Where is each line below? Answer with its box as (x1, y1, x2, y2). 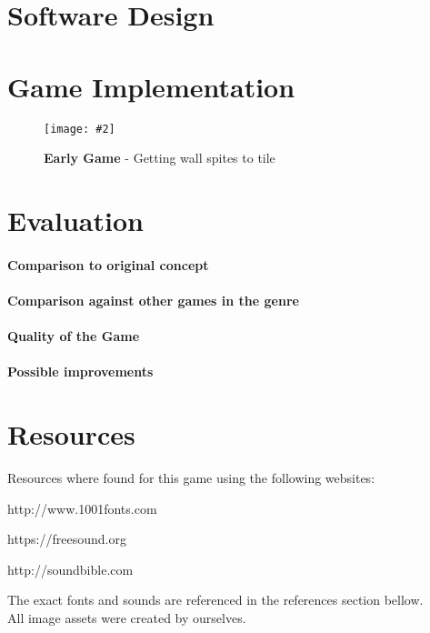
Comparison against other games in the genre (7, 290, 299, 309)
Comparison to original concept (7, 255, 209, 274)
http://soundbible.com (7, 559, 134, 578)
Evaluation (7, 201, 144, 238)
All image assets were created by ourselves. (7, 608, 246, 627)
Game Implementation (7, 67, 295, 105)
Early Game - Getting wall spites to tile (44, 148, 275, 167)
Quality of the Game (7, 327, 140, 346)
